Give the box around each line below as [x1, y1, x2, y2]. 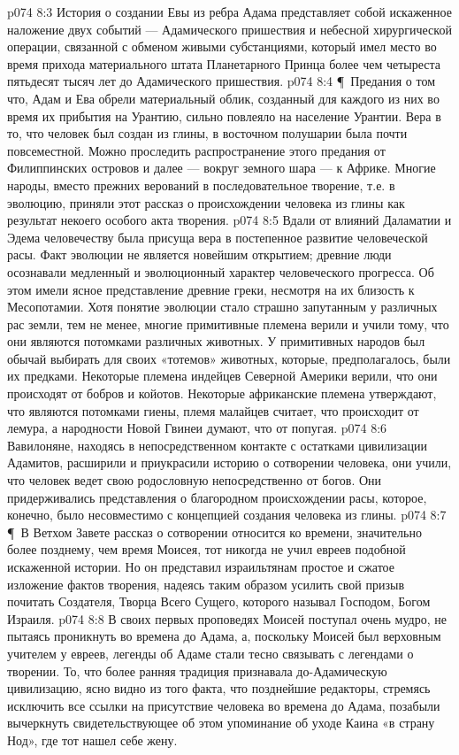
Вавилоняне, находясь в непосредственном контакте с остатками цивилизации [7, 435, 427, 454]
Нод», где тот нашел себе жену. [7, 730, 178, 749]
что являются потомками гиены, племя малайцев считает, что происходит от [7, 401, 419, 420]
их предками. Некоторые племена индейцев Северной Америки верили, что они [7, 366, 438, 385]
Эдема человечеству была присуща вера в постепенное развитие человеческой [7, 227, 428, 246]
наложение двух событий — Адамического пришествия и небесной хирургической [7, 19, 452, 38]
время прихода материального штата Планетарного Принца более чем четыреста [7, 54, 440, 73]
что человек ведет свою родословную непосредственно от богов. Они [7, 471, 382, 489]
